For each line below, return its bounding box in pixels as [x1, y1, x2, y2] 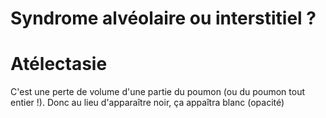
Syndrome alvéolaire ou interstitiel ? [10, 7, 317, 30]
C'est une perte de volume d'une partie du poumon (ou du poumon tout [10, 86, 306, 98]
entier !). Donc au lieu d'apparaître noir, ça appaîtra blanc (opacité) [10, 97, 285, 109]
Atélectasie [10, 53, 108, 76]
